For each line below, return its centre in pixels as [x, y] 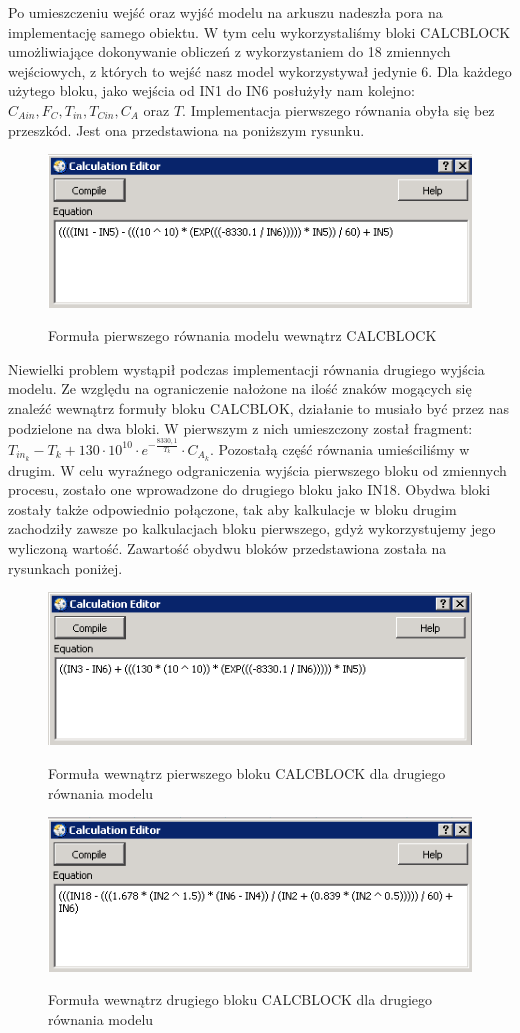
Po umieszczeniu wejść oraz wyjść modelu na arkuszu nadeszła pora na [225, 12]
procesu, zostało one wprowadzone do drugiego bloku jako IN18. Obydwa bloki [249, 489]
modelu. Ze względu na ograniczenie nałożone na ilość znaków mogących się [240, 388]
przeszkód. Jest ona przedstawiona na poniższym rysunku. [186, 129]
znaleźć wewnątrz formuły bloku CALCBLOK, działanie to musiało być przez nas [259, 408]
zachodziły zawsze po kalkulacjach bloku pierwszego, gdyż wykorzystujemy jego [252, 528]
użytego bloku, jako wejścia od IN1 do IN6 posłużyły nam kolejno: [212, 90]
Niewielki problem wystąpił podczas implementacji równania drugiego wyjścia [246, 368]
